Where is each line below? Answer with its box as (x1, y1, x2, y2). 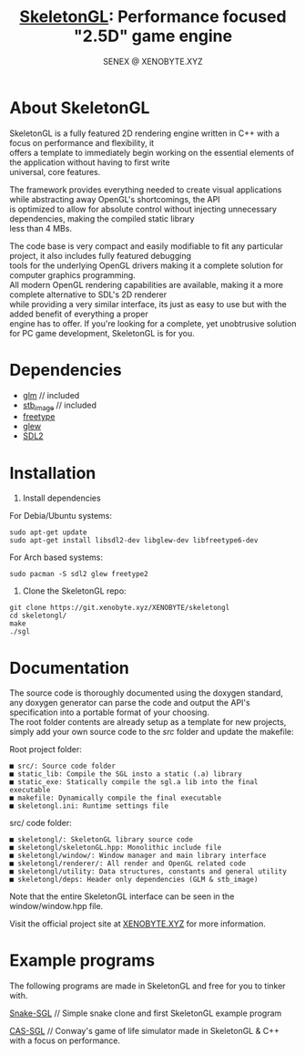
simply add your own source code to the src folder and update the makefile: (9, 727, 294, 738)
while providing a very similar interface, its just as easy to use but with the (9, 298, 287, 309)
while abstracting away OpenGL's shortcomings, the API (9, 193, 220, 204)
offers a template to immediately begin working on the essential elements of (9, 147, 294, 158)
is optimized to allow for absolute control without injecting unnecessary (9, 203, 278, 214)
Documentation (9, 657, 130, 678)
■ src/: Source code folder (9, 761, 117, 771)
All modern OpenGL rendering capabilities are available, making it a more (9, 279, 284, 290)
